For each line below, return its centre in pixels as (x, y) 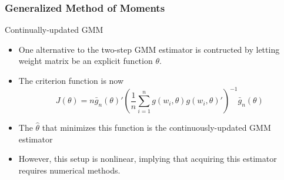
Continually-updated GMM (54, 30)
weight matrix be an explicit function (86, 61)
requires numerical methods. (69, 170)
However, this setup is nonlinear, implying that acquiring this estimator (148, 159)
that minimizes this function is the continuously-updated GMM (156, 128)
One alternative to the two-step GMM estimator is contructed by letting (149, 49)
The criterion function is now (71, 80)
